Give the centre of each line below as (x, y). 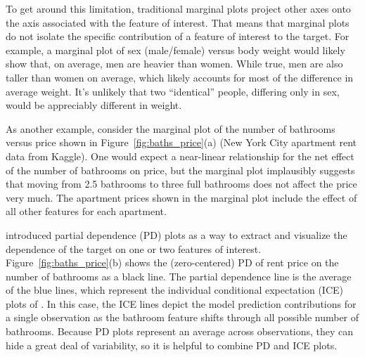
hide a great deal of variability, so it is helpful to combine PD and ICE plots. (172, 345)
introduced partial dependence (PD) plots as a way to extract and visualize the (177, 234)
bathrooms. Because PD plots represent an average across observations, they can (180, 331)
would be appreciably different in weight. (94, 105)
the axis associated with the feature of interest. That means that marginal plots (178, 22)
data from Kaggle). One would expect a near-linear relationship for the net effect (180, 156)
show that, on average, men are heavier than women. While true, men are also (174, 64)
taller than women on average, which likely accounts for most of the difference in (180, 77)
